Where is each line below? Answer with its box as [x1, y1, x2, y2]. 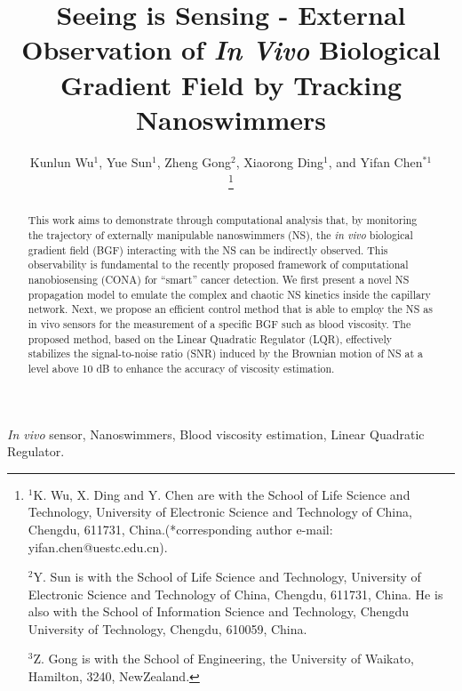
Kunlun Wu [29, 152, 94, 171]
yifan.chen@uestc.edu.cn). [28, 537, 168, 556]
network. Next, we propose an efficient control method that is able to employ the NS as [28, 301, 433, 317]
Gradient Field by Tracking [60, 66, 402, 102]
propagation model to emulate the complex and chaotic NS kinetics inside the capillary [28, 286, 431, 301]
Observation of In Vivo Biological [21, 31, 441, 68]
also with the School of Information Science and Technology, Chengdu [28, 602, 410, 621]
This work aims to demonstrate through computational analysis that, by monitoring [28, 213, 418, 228]
